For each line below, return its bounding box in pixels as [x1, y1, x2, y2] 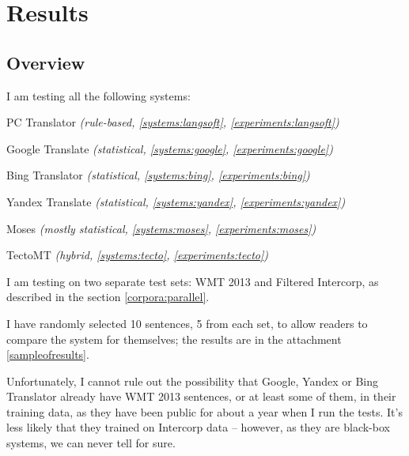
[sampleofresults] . [6, 346, 89, 363]
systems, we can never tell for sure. [6, 435, 176, 451]
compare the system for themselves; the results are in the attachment [6, 330, 342, 347]
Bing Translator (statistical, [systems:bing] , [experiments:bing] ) [6, 167, 310, 183]
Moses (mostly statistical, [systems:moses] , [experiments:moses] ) [6, 220, 316, 236]
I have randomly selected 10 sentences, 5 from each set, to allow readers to [6, 315, 368, 331]
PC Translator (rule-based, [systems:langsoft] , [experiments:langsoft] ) [6, 114, 339, 130]
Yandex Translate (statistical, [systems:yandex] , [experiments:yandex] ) [6, 193, 346, 209]
